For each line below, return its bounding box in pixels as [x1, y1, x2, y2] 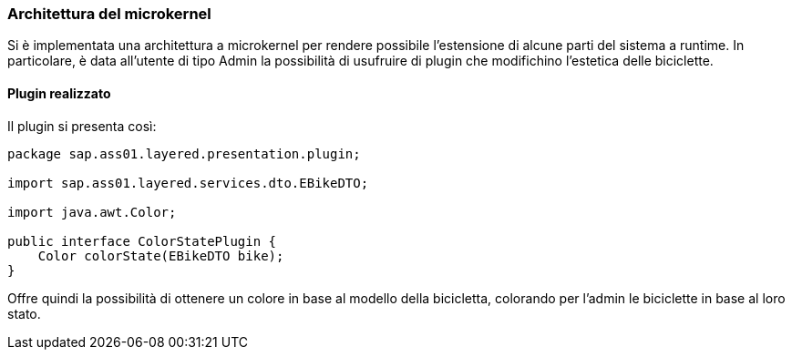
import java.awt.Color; [7, 204, 177, 219]
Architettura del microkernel [7, 5, 211, 23]
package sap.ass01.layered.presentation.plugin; [7, 146, 361, 161]
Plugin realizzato [7, 85, 111, 101]
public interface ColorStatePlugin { [7, 233, 277, 249]
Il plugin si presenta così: [7, 117, 157, 134]
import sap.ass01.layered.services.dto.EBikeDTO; [7, 175, 369, 190]
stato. [7, 305, 41, 321]
